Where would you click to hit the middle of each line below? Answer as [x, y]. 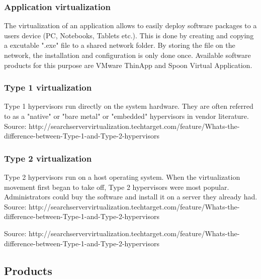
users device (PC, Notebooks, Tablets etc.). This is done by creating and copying [129, 35]
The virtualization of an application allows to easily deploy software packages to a [130, 25]
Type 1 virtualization [48, 87]
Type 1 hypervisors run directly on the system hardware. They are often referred [129, 106]
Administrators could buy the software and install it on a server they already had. [131, 197]
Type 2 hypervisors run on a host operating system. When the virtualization [122, 177]
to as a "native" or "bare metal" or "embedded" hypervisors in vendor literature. [126, 116]
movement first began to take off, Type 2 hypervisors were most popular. [117, 187]
